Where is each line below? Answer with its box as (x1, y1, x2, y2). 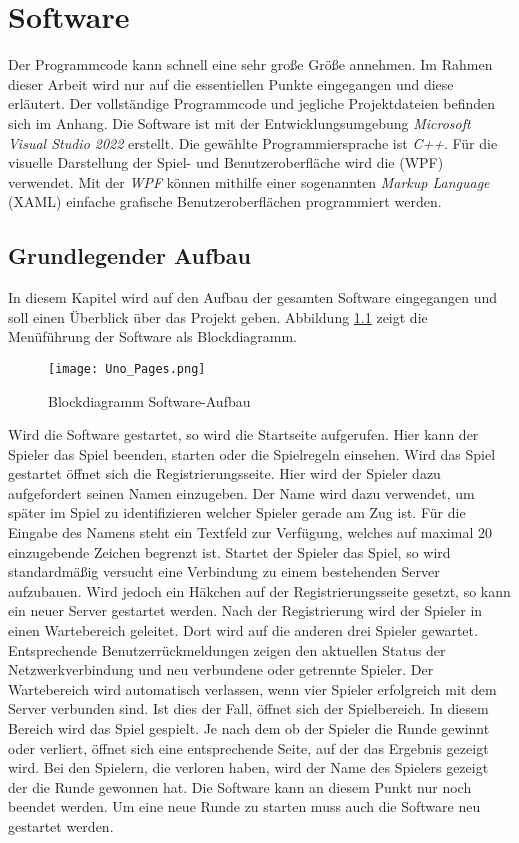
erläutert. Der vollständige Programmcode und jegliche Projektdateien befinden (8, 93, 496, 114)
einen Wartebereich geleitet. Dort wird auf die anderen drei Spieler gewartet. (8, 620, 478, 641)
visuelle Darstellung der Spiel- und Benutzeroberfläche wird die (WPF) (8, 152, 444, 173)
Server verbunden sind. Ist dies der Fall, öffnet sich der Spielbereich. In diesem (8, 698, 489, 719)
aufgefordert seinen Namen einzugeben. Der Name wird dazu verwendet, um (8, 482, 475, 503)
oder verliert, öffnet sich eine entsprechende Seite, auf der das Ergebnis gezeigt (8, 737, 489, 758)
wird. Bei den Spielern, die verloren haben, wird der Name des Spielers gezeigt (8, 757, 489, 778)
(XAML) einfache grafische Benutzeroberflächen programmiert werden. (8, 191, 442, 212)
